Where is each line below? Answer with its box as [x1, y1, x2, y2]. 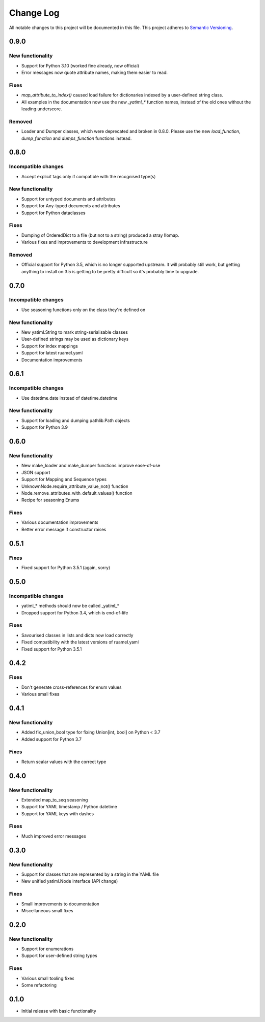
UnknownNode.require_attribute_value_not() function [21, 483, 129, 489]
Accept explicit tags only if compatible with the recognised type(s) [21, 173, 156, 179]
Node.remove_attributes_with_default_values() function [21, 490, 132, 496]
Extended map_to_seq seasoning [21, 797, 88, 802]
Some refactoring [21, 982, 57, 988]
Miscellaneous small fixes [21, 907, 74, 913]
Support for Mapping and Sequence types [21, 477, 107, 482]
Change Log [9, 7, 60, 18]
